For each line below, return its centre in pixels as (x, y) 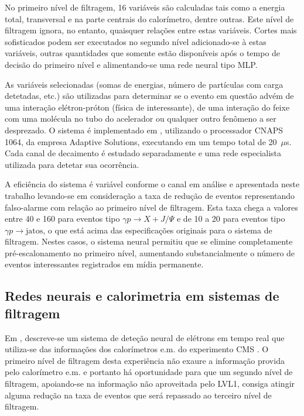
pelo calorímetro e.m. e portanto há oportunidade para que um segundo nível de (149, 372)
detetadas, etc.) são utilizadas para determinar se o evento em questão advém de (149, 96)
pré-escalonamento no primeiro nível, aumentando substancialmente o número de (150, 252)
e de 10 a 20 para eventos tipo (231, 219)
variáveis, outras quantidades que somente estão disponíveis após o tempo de (143, 53)
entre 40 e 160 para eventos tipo (62, 219)
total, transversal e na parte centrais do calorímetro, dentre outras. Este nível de (149, 18)
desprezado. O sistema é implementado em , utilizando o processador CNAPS (144, 130)
